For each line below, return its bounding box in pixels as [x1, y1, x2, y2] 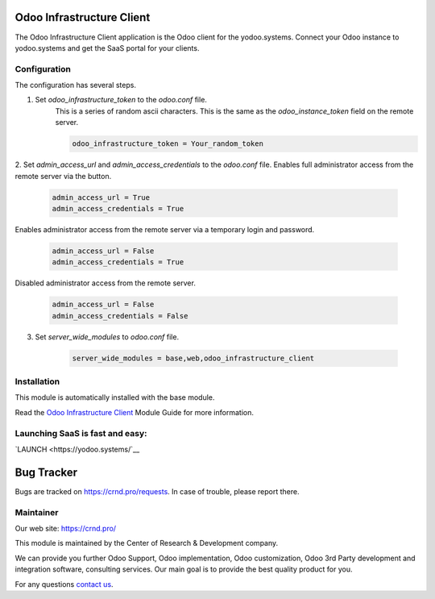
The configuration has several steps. [14, 81, 137, 90]
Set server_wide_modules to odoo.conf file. [35, 331, 180, 342]
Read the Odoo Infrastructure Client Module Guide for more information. [14, 407, 254, 417]
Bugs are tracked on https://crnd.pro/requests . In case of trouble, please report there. [14, 486, 300, 496]
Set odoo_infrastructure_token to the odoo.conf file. [35, 95, 207, 105]
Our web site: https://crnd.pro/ [14, 523, 117, 533]
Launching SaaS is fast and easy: [14, 427, 147, 439]
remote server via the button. [14, 171, 112, 181]
